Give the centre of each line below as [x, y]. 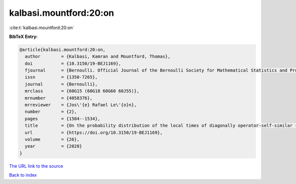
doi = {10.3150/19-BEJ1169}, [73, 63]
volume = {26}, [52, 139]
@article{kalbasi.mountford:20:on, [62, 50]
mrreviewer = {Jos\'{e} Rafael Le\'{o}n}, [81, 105]
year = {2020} [54, 146]
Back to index [23, 175]
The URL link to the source [36, 166]
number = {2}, [51, 112]
